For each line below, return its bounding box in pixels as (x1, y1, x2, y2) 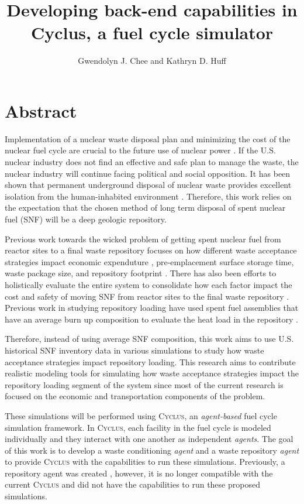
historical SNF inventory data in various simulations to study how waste (5, 344, 264, 356)
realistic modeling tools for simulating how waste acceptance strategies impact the (5, 367, 299, 379)
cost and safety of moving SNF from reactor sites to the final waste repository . (5, 290, 289, 302)
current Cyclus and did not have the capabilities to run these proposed (5, 478, 260, 491)
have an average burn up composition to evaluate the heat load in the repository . (5, 313, 299, 325)
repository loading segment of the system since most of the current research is (5, 378, 284, 390)
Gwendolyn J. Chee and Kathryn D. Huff (78, 54, 226, 67)
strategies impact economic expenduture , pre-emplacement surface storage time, (5, 255, 294, 268)
